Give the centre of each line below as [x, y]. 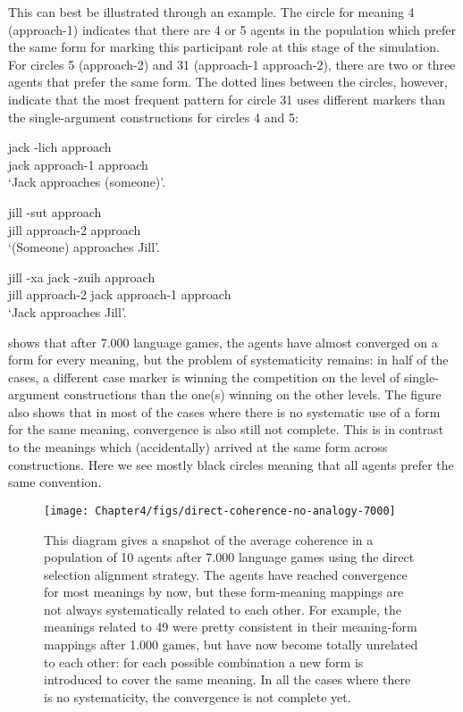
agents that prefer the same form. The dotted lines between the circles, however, [228, 82]
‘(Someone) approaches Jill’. [84, 247]
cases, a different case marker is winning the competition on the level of [204, 377]
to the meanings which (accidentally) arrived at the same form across [198, 447]
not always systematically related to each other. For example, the [223, 609]
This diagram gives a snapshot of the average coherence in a [209, 539]
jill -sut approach [55, 211]
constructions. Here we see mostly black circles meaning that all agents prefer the [231, 464]
